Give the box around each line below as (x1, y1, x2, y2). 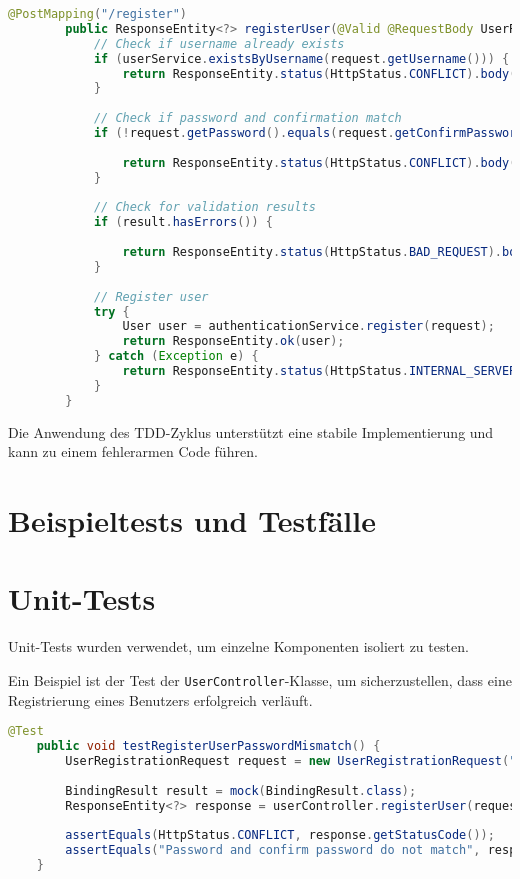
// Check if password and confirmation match (93, 111, 402, 126)
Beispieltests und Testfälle (8, 500, 376, 540)
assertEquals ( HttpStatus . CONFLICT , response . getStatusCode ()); (65, 828, 495, 843)
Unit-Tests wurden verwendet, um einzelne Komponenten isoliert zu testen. (8, 636, 469, 657)
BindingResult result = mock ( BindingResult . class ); (65, 783, 417, 798)
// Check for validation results (93, 200, 316, 215)
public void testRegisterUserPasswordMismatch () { (36, 739, 381, 754)
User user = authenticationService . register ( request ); (122, 319, 495, 334)
